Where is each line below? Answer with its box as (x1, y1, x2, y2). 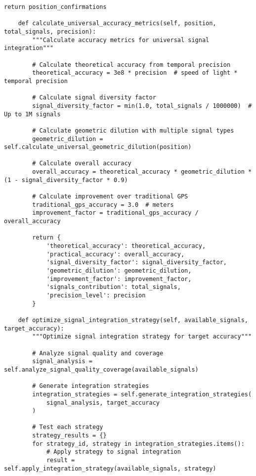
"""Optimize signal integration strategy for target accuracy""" (32, 333, 252, 340)
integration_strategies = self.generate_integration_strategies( (32, 390, 252, 398)
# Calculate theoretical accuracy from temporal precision (32, 61, 231, 68)
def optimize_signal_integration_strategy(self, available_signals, (18, 316, 248, 324)
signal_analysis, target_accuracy (46, 399, 160, 406)
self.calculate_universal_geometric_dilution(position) (4, 143, 192, 151)
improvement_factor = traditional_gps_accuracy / (32, 209, 199, 217)
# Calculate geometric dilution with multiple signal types (32, 127, 234, 134)
